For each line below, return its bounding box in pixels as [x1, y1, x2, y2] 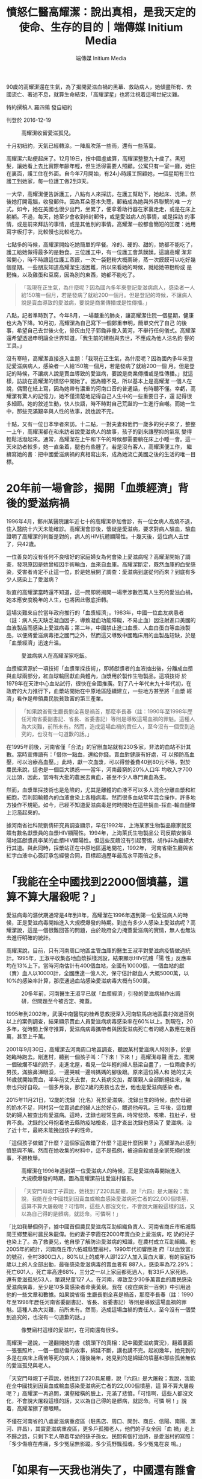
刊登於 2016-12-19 [6, 116, 52, 124]
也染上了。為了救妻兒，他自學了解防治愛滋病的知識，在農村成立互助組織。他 [6, 1238, 196, 1245]
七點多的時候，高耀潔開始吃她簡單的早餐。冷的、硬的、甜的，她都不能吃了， [6, 241, 196, 248]
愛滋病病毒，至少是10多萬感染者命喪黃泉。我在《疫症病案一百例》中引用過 [6, 1283, 191, 1290]
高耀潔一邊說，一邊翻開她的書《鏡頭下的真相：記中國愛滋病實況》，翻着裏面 [6, 1339, 194, 1346]
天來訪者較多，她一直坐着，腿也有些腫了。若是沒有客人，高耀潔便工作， [6, 443, 185, 450]
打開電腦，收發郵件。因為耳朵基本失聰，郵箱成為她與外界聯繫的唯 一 [16, 197, 187, 205]
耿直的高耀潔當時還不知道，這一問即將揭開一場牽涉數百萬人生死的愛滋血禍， [6, 588, 196, 596]
